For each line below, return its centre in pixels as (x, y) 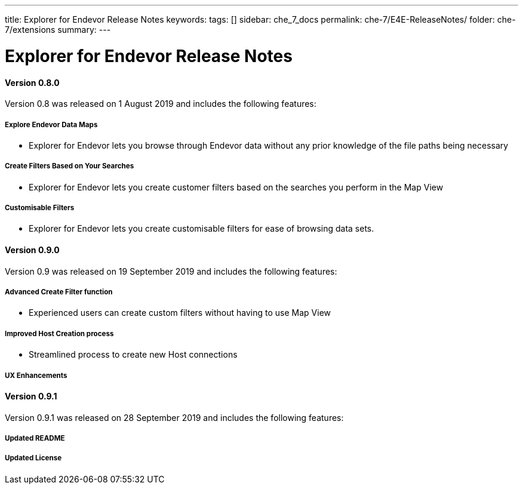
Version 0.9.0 (32, 250)
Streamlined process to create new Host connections (133, 355)
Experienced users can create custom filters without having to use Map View (180, 313)
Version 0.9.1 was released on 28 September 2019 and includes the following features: (174, 417)
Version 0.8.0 (32, 82)
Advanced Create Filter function (59, 292)
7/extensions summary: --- (58, 30)
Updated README (35, 439)
